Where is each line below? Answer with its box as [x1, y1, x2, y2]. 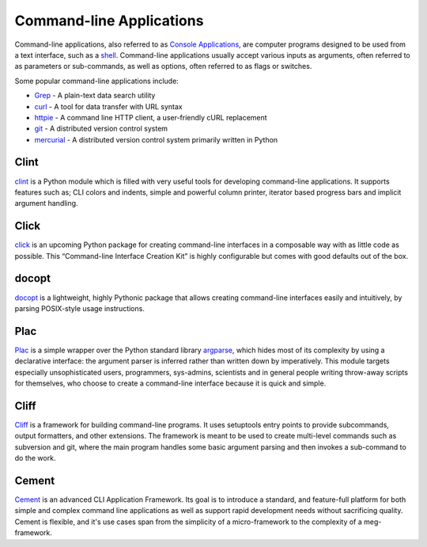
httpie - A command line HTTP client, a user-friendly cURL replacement [34, 112, 268, 122]
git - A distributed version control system [34, 123, 168, 134]
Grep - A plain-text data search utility [34, 91, 156, 101]
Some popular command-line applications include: [14, 76, 179, 85]
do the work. [14, 454, 56, 463]
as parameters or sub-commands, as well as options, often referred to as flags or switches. [14, 62, 312, 71]
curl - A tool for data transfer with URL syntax [34, 101, 183, 111]
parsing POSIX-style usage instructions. [14, 303, 145, 313]
